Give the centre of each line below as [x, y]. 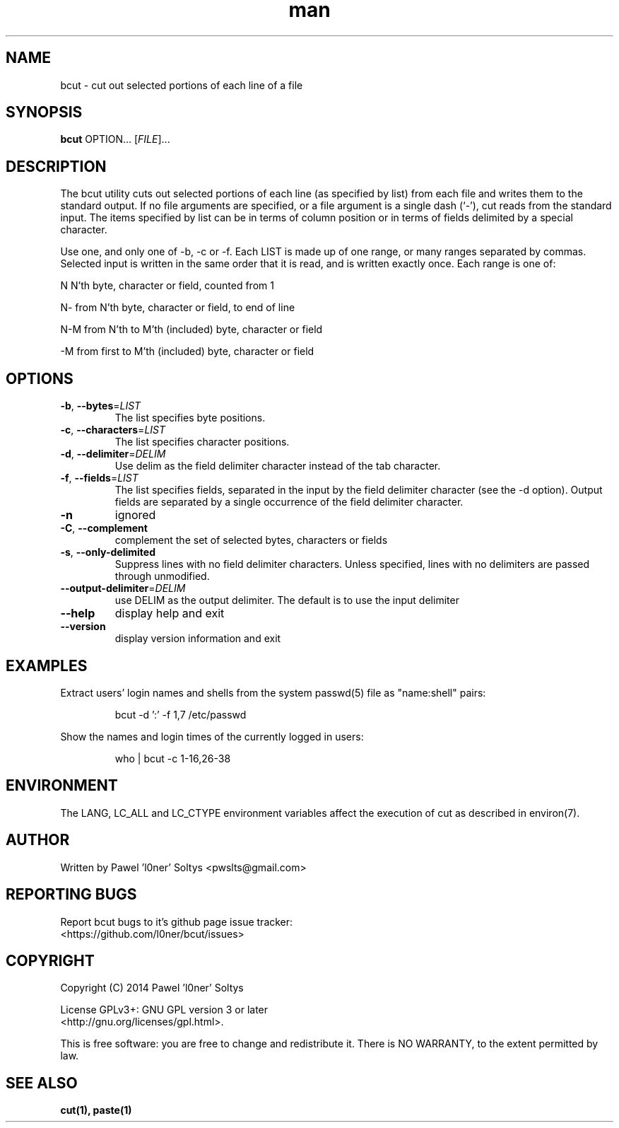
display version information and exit [198, 639]
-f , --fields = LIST [99, 478]
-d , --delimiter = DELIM [113, 454]
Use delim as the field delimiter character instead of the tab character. [278, 466]
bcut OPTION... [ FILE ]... [115, 139]
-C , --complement [104, 528]
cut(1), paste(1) [96, 1110]
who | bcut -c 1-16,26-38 [173, 758]
